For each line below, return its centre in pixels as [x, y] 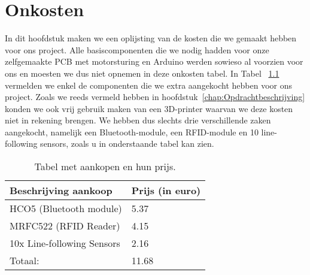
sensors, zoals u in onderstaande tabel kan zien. [127, 143]
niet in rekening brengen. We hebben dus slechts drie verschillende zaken [138, 120]
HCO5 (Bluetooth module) [66, 208]
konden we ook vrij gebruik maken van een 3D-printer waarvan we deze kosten [149, 108]
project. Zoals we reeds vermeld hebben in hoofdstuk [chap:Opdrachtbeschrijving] [155, 97]
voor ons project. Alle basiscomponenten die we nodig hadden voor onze [137, 49]
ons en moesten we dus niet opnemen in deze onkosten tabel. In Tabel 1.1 [142, 73]
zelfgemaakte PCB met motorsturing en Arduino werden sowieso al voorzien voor [154, 61]
